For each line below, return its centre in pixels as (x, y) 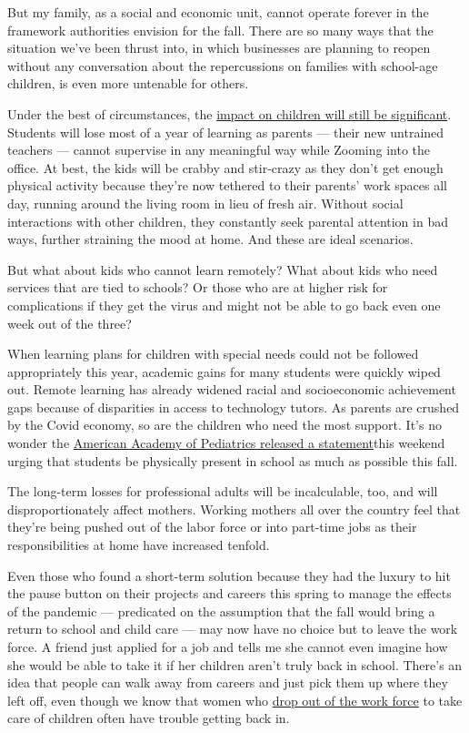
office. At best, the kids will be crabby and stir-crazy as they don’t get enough (225, 167)
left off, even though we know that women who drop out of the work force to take (235, 700)
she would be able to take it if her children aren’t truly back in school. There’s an (235, 664)
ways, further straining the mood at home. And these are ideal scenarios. (210, 239)
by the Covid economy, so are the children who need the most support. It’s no (225, 425)
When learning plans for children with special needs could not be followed (213, 354)
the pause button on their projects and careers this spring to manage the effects (230, 593)
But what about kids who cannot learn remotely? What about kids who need (223, 269)
